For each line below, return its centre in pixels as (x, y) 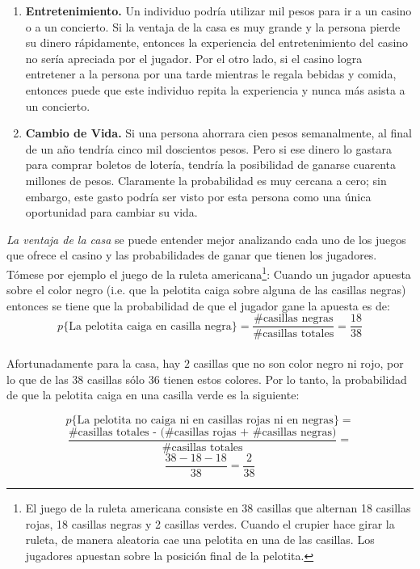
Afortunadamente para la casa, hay (94, 363)
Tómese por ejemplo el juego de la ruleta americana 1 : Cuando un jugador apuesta (209, 272)
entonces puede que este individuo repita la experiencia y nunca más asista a (215, 89)
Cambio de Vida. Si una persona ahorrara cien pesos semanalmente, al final (219, 133)
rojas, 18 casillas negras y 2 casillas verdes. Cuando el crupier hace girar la (210, 523)
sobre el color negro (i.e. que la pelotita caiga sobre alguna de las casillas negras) (206, 290)
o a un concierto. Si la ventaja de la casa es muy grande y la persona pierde (213, 26)
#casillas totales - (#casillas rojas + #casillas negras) (202, 432)
